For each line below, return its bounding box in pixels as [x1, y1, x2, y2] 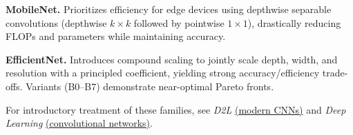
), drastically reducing [247, 15, 341, 30]
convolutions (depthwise [6, 15, 107, 30]
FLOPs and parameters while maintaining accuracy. [6, 29, 226, 43]
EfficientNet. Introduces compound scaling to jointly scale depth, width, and [6, 52, 338, 66]
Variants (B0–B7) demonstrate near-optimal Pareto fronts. [26, 79, 274, 93]
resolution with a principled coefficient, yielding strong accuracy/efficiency [6, 65, 320, 80]
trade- [322, 65, 348, 80]
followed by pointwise [133, 15, 225, 30]
